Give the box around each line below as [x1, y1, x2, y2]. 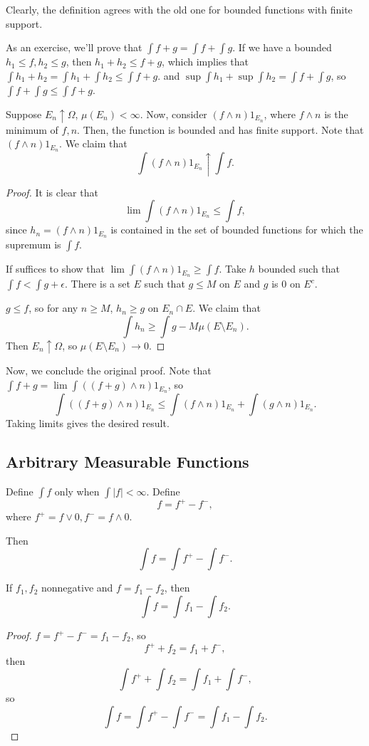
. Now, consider [140, 106, 207, 121]
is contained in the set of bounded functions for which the [110, 222, 363, 237]
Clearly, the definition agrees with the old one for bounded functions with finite [6, 2, 353, 16]
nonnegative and [41, 580, 113, 595]
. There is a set [64, 276, 130, 291]
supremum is [6, 237, 61, 252]
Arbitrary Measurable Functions [6, 450, 249, 472]
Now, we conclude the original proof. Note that [6, 363, 212, 378]
